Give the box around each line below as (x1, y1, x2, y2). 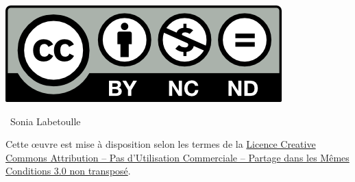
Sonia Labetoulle (10, 114, 81, 128)
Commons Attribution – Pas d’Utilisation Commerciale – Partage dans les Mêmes (5, 150, 350, 164)
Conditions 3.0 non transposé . (5, 164, 131, 178)
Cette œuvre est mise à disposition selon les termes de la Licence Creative (5, 137, 316, 151)
